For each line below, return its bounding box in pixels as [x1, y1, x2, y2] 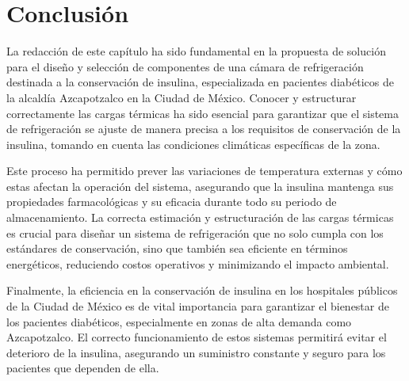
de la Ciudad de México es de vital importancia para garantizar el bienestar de [6, 298, 389, 314]
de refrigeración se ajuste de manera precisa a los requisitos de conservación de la [6, 120, 401, 137]
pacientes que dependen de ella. [6, 360, 159, 376]
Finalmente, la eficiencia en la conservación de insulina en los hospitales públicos [6, 282, 398, 299]
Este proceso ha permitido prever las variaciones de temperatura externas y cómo [6, 162, 403, 179]
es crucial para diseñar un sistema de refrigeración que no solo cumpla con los [6, 224, 384, 241]
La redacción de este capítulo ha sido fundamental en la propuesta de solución [6, 43, 386, 59]
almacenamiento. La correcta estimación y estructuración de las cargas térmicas [6, 209, 394, 226]
